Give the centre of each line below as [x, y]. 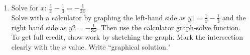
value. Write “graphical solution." [119, 47]
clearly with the [35, 47]
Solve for [25, 7]
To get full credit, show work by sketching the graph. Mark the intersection [127, 37]
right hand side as [39, 27]
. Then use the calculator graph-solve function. [168, 27]
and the [234, 17]
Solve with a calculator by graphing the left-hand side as [98, 17]
